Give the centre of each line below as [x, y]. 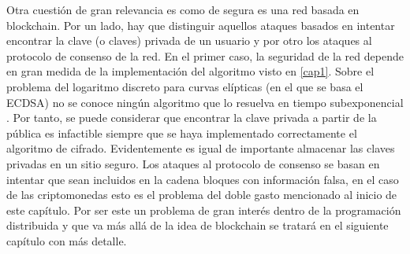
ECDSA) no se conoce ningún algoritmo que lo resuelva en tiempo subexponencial [205, 102]
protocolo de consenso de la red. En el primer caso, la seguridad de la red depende [205, 55]
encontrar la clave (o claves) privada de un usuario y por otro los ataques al [189, 40]
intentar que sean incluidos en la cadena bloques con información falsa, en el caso [203, 179]
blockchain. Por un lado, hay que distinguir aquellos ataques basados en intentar [201, 25]
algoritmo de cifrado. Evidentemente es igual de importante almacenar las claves [201, 148]
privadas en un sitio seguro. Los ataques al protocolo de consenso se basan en [193, 163]
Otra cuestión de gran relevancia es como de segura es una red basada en [183, 9]
